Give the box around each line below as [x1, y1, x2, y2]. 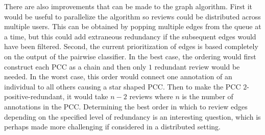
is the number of [182, 91, 233, 102]
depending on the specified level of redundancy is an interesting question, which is [4, 111, 261, 122]
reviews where [129, 91, 173, 102]
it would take [67, 91, 108, 102]
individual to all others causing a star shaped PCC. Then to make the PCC [4, 81, 241, 92]
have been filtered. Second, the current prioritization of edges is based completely [4, 41, 258, 52]
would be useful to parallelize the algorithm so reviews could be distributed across [4, 11, 261, 21]
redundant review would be [154, 61, 240, 72]
